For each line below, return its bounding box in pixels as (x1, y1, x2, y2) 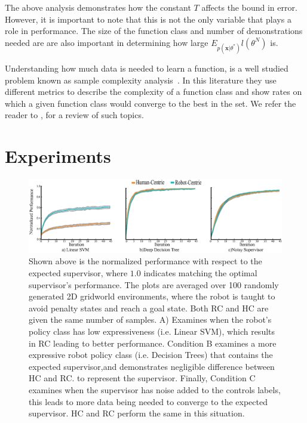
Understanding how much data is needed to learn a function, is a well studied (5, 61, 288, 74)
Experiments (5, 144, 111, 168)
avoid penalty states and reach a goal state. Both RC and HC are (29, 301, 269, 314)
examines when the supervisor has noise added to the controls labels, (29, 383, 281, 396)
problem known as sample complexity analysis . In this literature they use (5, 73, 277, 86)
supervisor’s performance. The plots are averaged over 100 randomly (29, 278, 279, 291)
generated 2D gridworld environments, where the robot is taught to (29, 290, 275, 302)
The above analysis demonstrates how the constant (5, 1, 191, 13)
